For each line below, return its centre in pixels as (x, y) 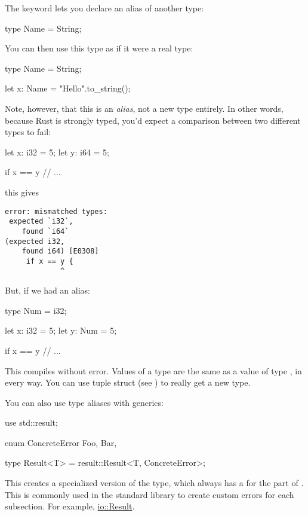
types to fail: (28, 132)
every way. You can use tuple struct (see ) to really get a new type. (128, 382)
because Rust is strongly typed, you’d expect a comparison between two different (153, 120)
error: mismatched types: (56, 211)
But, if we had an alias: (47, 290)
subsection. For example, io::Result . (70, 506)
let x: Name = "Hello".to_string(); (68, 88)
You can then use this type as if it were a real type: (99, 48)
